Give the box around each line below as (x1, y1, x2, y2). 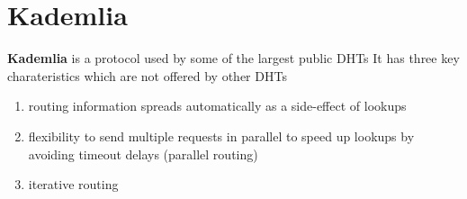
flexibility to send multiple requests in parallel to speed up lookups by (28, 126, 415, 145)
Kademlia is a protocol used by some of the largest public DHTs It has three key (7, 49, 460, 68)
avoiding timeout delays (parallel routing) (28, 144, 258, 163)
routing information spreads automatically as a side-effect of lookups (28, 96, 407, 115)
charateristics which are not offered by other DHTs (7, 66, 287, 85)
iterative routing (28, 175, 119, 194)
